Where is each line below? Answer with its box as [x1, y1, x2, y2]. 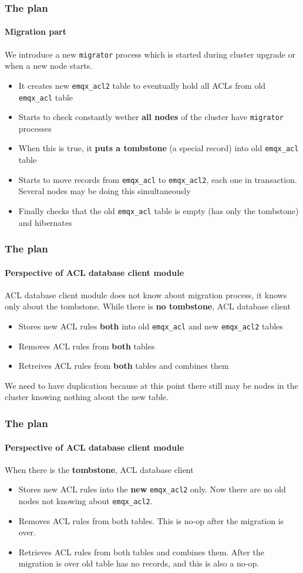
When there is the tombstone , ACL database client [5, 463, 194, 475]
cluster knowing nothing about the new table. [5, 391, 169, 403]
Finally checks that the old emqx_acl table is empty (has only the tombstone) [18, 204, 299, 216]
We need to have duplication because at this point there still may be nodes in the [5, 379, 298, 391]
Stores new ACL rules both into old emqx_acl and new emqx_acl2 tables [18, 320, 283, 332]
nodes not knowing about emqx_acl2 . [18, 494, 153, 507]
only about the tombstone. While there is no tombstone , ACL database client [5, 300, 291, 312]
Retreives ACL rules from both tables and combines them [18, 359, 229, 372]
